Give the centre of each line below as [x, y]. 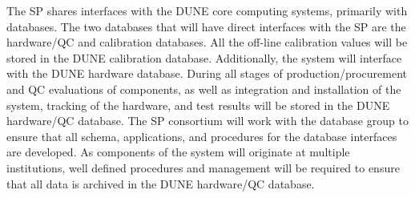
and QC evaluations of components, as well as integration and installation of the [204, 89]
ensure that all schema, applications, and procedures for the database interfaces [202, 136]
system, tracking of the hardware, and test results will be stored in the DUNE [198, 105]
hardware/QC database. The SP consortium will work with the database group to [207, 121]
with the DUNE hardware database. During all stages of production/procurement [207, 73]
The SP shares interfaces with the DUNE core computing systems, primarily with [207, 10]
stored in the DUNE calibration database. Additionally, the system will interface [204, 57]
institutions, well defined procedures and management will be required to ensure [203, 167]
